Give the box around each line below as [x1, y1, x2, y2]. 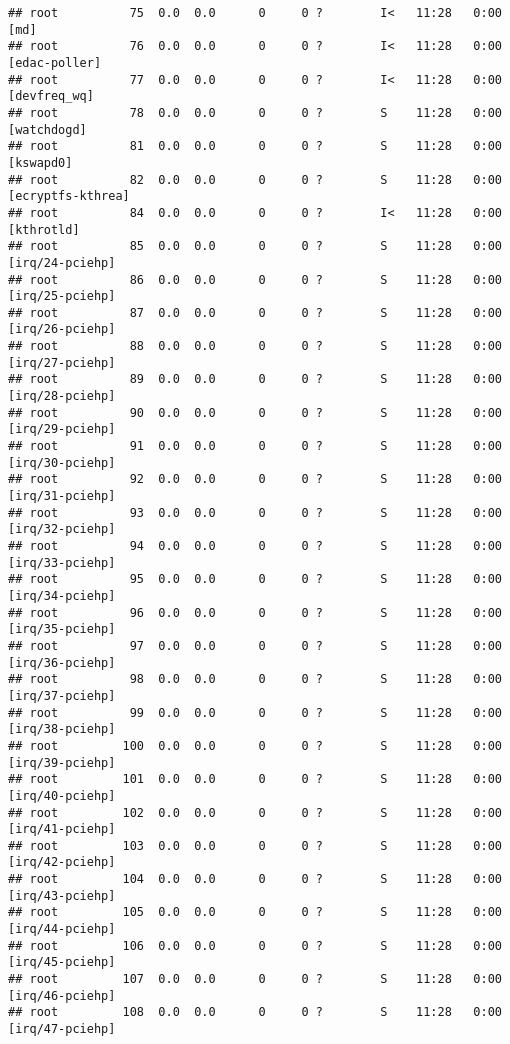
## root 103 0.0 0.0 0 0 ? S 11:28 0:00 [8, 838, 502, 853]
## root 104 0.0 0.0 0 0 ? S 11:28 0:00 [8, 872, 502, 887]
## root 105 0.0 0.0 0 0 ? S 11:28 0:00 [8, 905, 502, 920]
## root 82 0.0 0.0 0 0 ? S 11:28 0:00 [8, 172, 502, 187]
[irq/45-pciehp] [8, 955, 116, 970]
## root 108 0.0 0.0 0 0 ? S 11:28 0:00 [8, 1005, 502, 1020]
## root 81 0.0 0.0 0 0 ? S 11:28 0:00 [8, 139, 502, 154]
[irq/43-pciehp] [8, 888, 116, 903]
